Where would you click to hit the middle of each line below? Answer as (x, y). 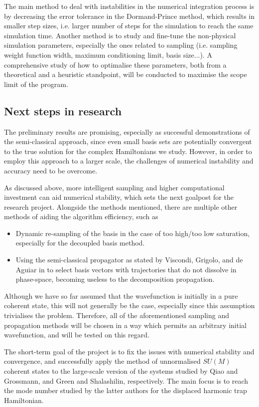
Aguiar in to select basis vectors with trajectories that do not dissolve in (126, 269)
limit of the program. (36, 84)
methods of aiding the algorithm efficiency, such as (81, 216)
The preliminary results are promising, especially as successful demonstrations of (127, 131)
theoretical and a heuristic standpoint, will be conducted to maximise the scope (126, 74)
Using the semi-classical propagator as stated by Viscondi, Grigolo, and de (129, 260)
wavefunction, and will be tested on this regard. (77, 335)
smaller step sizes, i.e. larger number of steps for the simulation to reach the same (129, 26)
